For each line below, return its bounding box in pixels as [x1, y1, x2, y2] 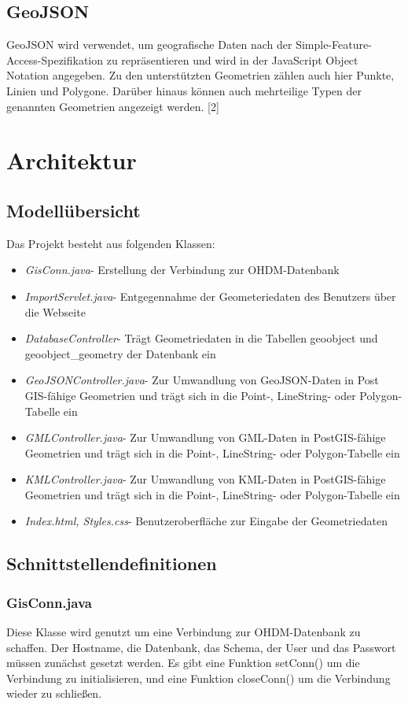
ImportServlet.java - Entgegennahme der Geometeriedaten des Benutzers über [24, 287, 396, 304]
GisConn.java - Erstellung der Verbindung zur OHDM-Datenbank [24, 261, 340, 278]
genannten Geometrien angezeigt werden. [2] [6, 98, 219, 114]
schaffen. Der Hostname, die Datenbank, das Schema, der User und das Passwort [6, 639, 396, 655]
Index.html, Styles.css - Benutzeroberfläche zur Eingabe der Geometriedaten [24, 513, 388, 529]
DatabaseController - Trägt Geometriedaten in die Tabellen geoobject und [24, 330, 378, 346]
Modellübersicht [6, 198, 141, 222]
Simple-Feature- [296, 36, 372, 53]
